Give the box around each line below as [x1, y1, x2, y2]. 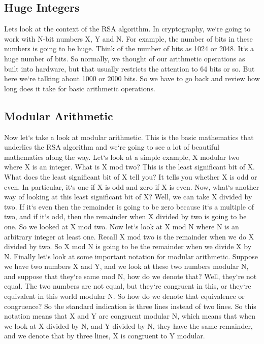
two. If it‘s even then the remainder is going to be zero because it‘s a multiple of [4, 201, 254, 212]
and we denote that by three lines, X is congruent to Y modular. [4, 330, 205, 341]
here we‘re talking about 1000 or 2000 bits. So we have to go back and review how [4, 73, 260, 84]
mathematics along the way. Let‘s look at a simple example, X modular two [4, 151, 240, 162]
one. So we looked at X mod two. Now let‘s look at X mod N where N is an [4, 221, 239, 231]
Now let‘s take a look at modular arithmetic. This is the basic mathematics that [4, 131, 254, 142]
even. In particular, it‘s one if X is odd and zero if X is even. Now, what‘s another [4, 181, 259, 192]
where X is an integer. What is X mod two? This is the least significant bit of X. [4, 161, 255, 172]
